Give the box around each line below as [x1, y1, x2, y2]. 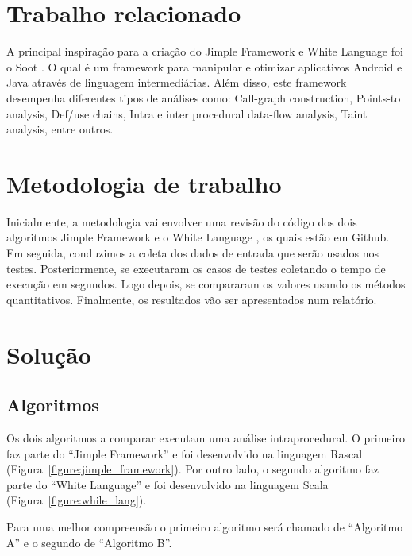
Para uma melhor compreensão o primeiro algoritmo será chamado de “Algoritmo [6, 518, 403, 535]
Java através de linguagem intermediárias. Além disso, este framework [6, 74, 347, 91]
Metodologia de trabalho [6, 167, 282, 199]
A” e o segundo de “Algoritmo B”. [6, 534, 172, 550]
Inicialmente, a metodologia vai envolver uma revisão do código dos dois [6, 213, 357, 230]
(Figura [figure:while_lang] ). [6, 492, 147, 508]
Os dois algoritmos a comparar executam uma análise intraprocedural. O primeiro [6, 429, 405, 446]
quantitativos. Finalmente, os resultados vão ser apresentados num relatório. [6, 291, 377, 307]
